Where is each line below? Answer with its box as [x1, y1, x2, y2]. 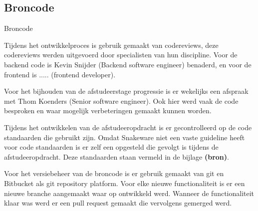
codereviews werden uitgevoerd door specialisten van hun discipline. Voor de [4, 49, 238, 60]
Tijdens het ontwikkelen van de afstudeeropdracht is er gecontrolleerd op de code [4, 122, 252, 132]
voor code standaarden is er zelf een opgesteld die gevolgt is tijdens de [4, 142, 219, 152]
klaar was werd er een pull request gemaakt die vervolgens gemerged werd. [4, 198, 232, 208]
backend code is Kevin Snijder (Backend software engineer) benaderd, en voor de [4, 59, 252, 69]
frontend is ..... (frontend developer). [4, 69, 116, 79]
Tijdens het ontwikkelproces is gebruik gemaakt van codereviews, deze [4, 39, 219, 50]
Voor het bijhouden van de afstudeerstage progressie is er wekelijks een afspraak [4, 86, 249, 96]
